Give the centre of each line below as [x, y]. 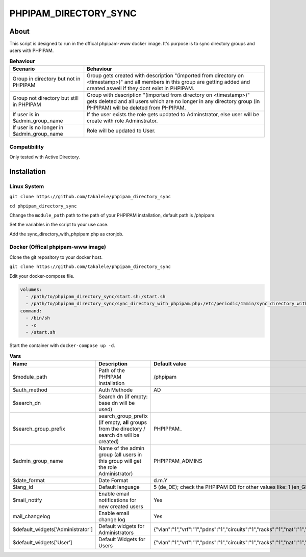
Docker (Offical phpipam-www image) [58, 247]
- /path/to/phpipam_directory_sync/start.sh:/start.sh [96, 296]
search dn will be [119, 435]
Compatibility [27, 147]
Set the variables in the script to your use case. [59, 225]
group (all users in [120, 455]
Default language [119, 487]
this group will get [120, 461]
